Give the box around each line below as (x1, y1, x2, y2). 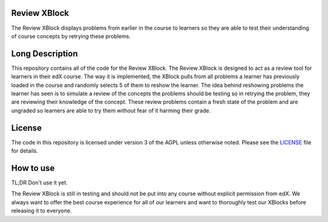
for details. (11, 147, 38, 155)
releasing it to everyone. (11, 207, 72, 215)
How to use (11, 163, 55, 173)
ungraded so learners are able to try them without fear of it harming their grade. (11, 107, 211, 114)
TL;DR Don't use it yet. (11, 179, 68, 186)
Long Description (11, 49, 78, 59)
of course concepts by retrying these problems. (11, 32, 131, 39)
